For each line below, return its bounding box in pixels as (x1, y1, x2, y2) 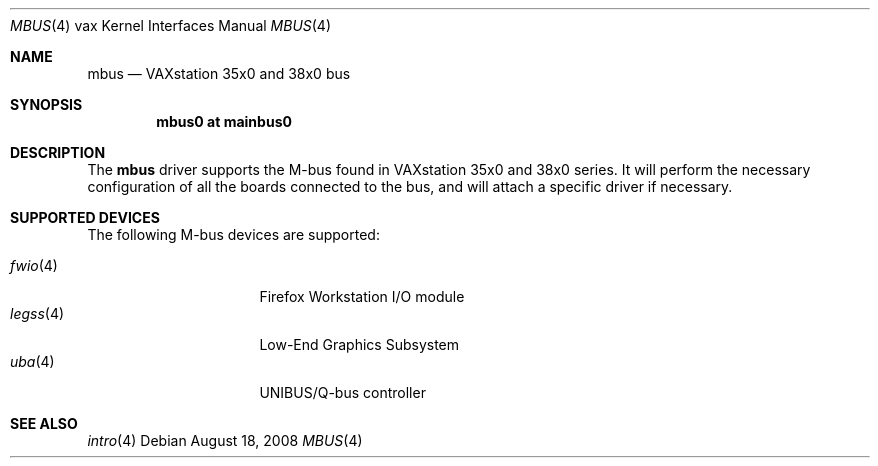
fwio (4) (10, 257, 58, 274)
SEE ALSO (10, 415, 78, 432)
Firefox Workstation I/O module (259, 288, 465, 305)
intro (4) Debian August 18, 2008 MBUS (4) (87, 432, 363, 449)
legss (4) (10, 305, 65, 322)
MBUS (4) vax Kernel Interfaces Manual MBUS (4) (10, 17, 332, 34)
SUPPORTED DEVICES (10, 209, 160, 226)
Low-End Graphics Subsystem (259, 336, 460, 353)
